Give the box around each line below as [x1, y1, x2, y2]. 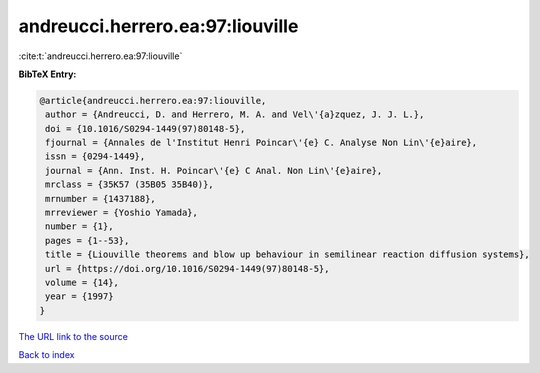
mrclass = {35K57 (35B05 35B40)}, [45, 179, 214, 190]
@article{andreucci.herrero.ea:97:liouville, [39, 95, 267, 106]
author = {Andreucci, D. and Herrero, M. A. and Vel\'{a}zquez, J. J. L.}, [45, 109, 425, 120]
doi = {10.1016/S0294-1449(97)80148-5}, [45, 123, 246, 134]
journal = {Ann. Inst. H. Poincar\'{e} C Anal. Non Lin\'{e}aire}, [45, 165, 383, 176]
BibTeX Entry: [18, 68, 77, 80]
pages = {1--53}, [45, 235, 130, 246]
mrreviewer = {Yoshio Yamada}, [45, 207, 199, 219]
